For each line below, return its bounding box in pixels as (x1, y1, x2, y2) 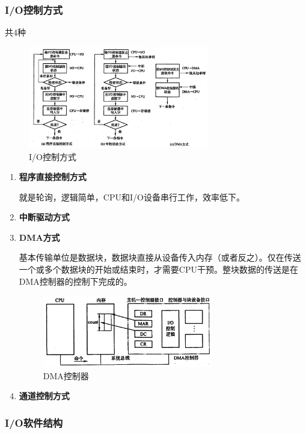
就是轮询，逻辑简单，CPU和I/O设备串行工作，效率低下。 (19, 190, 245, 203)
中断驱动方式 (19, 211, 70, 223)
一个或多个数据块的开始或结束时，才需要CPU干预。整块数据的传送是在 (19, 263, 298, 276)
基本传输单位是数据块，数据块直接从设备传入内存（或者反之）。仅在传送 (19, 251, 301, 264)
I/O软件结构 (5, 415, 63, 430)
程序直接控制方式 (19, 170, 87, 183)
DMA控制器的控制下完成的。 (19, 274, 132, 287)
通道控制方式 (19, 389, 70, 402)
